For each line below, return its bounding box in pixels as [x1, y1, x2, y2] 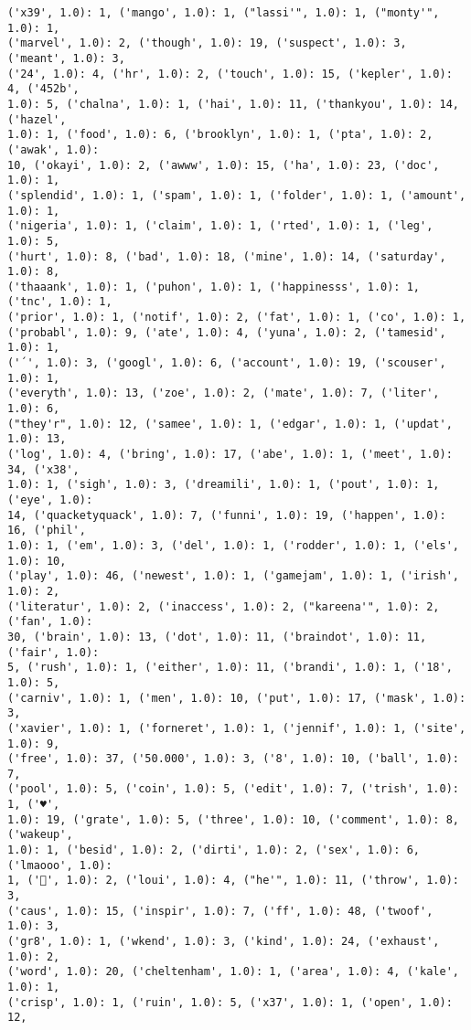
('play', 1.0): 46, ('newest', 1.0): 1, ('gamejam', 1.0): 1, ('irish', [7, 569, 459, 583]
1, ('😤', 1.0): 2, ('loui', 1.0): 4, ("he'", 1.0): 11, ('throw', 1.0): [7, 874, 459, 887]
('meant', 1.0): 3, [7, 51, 125, 65]
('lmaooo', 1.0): [7, 858, 112, 872]
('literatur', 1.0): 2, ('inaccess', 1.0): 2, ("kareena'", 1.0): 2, [7, 600, 440, 613]
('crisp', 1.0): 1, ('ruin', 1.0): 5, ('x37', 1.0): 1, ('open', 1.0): [7, 995, 453, 1009]
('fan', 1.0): [7, 615, 93, 629]
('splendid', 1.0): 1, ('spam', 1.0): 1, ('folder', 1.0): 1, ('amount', [7, 188, 466, 202]
